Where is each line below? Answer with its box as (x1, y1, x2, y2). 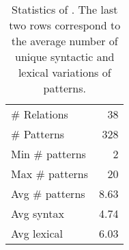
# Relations (11, 106, 68, 122)
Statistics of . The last (12, 1, 118, 17)
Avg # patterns (11, 186, 85, 201)
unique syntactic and (15, 49, 115, 64)
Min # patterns (11, 146, 86, 162)
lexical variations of (18, 64, 111, 80)
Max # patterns (11, 166, 89, 182)
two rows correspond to (9, 17, 121, 33)
